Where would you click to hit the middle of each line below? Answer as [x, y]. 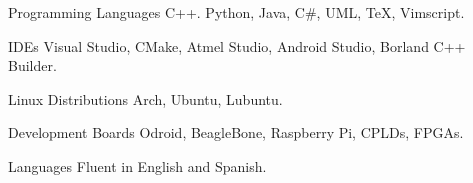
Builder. [32, 65]
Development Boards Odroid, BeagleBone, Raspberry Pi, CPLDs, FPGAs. [236, 132]
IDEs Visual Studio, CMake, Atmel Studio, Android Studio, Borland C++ [237, 45]
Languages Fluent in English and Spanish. [137, 165]
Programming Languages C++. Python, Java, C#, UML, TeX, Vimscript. [236, 12]
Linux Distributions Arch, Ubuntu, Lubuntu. [145, 98]
